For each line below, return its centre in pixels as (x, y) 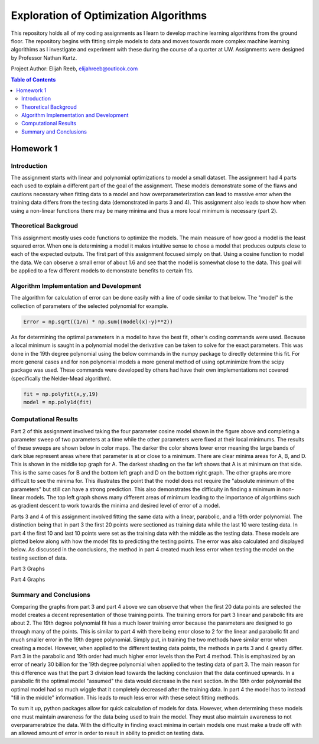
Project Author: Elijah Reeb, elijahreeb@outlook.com (74, 69)
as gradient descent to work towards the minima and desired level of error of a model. (115, 506)
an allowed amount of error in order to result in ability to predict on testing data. (108, 733)
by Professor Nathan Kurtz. (44, 58)
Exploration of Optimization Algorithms (109, 15)
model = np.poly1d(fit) (58, 402)
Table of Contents (33, 79)
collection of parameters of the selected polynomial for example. (89, 306)
